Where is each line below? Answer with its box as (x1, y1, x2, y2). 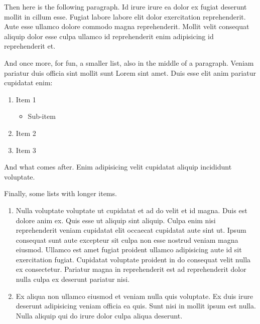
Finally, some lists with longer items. (4, 188, 117, 199)
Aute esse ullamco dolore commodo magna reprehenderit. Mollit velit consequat (4, 21, 249, 32)
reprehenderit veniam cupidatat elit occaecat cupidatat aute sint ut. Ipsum (16, 225, 246, 235)
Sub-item (28, 111, 56, 121)
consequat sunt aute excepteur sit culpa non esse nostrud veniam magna (16, 234, 238, 245)
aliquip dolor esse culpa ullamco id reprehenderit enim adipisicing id (4, 31, 214, 41)
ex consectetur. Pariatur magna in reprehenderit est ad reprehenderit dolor (16, 264, 246, 274)
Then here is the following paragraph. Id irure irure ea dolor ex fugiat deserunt (4, 2, 247, 12)
